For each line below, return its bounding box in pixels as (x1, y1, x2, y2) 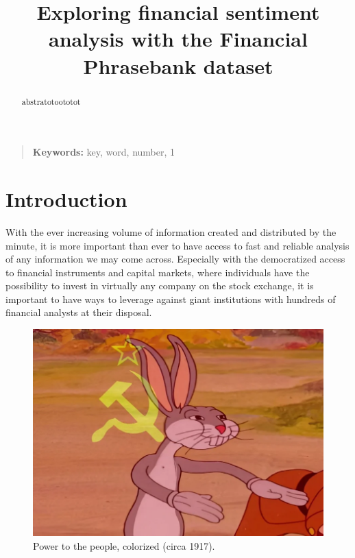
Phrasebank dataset (83, 51, 273, 80)
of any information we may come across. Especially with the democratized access (5, 252, 345, 266)
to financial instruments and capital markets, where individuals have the (5, 265, 310, 279)
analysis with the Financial (49, 25, 308, 53)
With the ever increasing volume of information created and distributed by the (5, 224, 336, 239)
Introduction (5, 184, 127, 213)
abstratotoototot (21, 95, 81, 107)
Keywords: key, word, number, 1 (32, 145, 175, 159)
